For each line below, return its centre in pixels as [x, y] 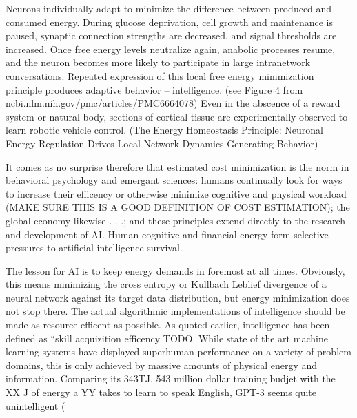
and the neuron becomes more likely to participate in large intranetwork [158, 62]
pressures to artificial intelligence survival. [94, 248]
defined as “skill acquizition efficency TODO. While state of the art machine [167, 338]
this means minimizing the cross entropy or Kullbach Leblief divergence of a [166, 284]
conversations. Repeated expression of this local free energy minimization [160, 75]
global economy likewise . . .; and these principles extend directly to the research [176, 220]
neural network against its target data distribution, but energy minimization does [178, 297]
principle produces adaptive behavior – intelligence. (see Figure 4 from [154, 89]
